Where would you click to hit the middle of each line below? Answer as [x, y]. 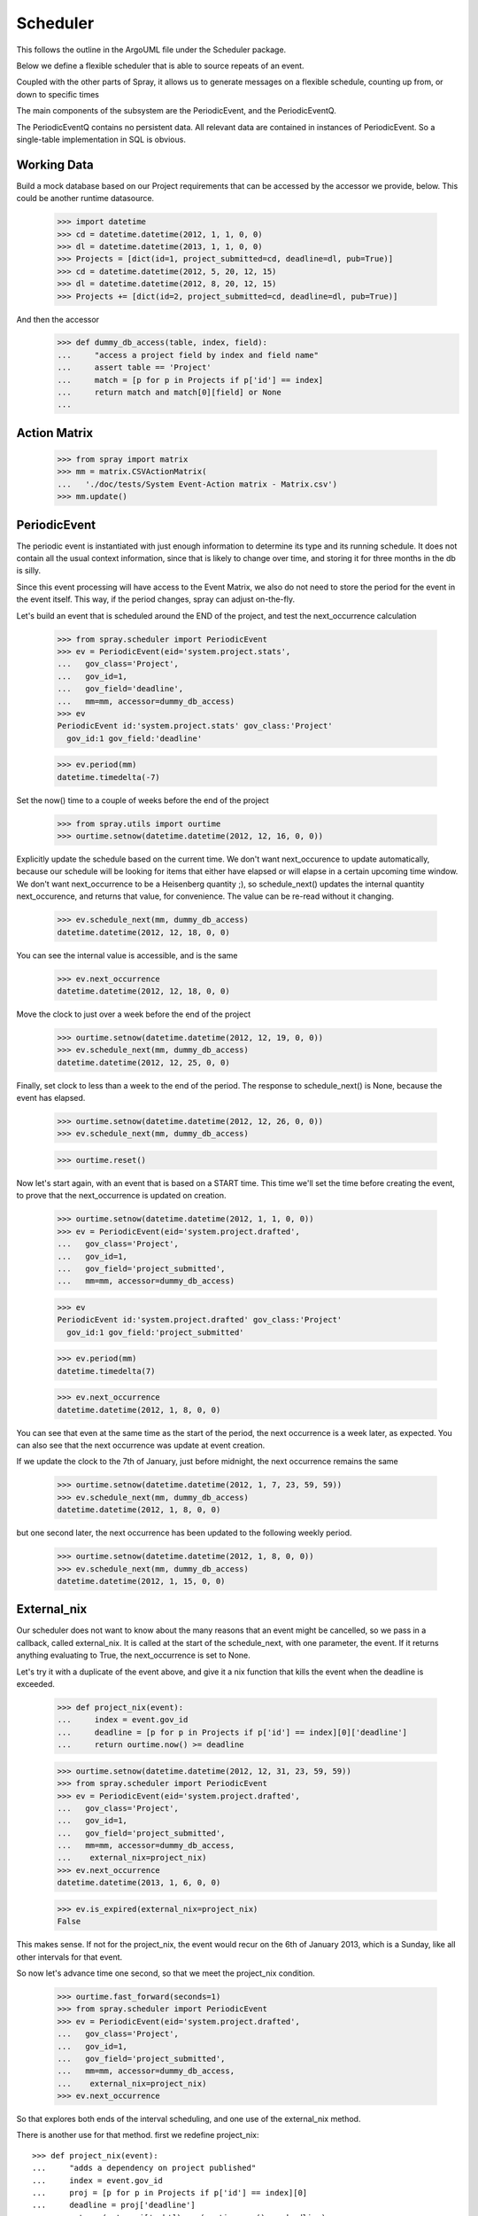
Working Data [55, 164]
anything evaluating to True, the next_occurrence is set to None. [134, 1655]
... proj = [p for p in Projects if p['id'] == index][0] [170, 2193]
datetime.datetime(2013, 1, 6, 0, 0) [139, 1883]
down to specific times [58, 94]
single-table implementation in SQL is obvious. [101, 139]
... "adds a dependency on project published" [144, 2168]
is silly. [29, 571]
